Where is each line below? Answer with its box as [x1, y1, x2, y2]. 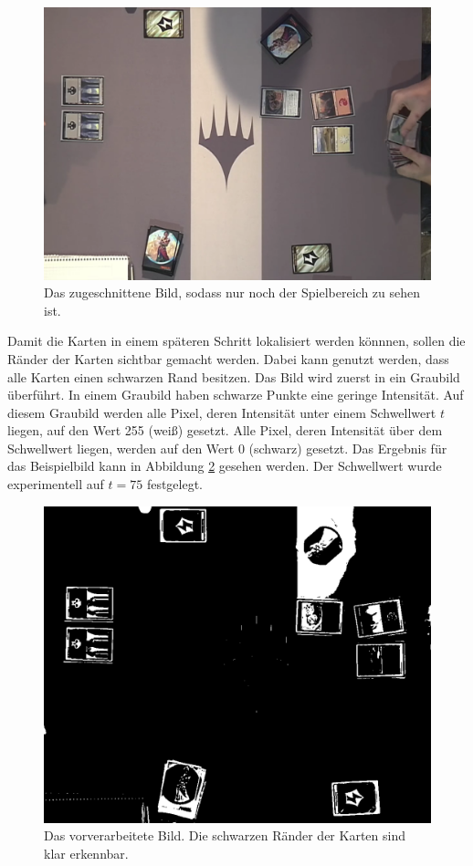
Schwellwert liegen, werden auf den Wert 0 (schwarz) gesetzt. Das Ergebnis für [7, 438, 447, 457]
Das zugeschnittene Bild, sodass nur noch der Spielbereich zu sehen [44, 283, 421, 302]
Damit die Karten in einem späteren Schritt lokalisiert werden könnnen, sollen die [7, 331, 466, 350]
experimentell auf [7, 475, 104, 494]
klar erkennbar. [44, 843, 129, 862]
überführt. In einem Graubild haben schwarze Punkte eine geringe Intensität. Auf [7, 385, 464, 404]
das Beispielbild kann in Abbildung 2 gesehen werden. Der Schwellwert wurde [7, 456, 442, 475]
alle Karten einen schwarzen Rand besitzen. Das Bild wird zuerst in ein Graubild [7, 367, 460, 386]
